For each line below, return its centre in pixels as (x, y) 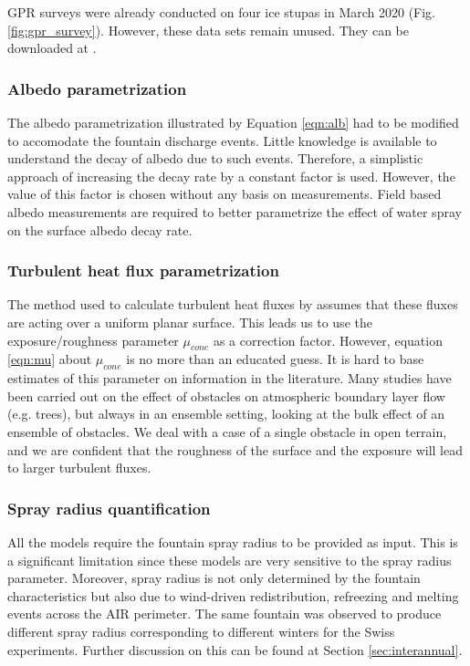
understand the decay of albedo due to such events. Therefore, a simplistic (215, 158)
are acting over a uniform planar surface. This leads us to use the (190, 322)
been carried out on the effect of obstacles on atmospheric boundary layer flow (226, 395)
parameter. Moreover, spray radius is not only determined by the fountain (214, 578)
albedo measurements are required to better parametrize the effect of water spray (235, 211)
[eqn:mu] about (50, 359)
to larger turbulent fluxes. (79, 468)
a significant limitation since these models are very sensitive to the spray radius (230, 560)
